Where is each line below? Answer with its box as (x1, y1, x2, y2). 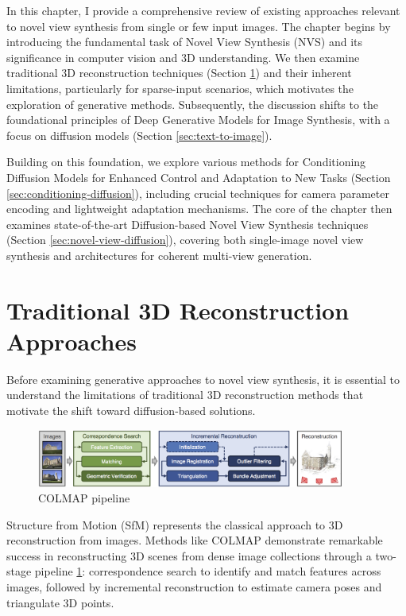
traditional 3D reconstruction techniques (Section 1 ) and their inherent (6, 64, 352, 81)
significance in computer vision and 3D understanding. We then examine (6, 48, 360, 65)
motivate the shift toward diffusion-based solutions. (6, 402, 256, 418)
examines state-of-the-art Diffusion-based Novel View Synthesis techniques (6, 215, 369, 232)
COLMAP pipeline (38, 490, 130, 506)
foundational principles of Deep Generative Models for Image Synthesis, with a (6, 111, 390, 128)
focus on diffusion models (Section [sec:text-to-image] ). (6, 126, 273, 143)
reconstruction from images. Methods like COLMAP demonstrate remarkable (6, 532, 383, 548)
